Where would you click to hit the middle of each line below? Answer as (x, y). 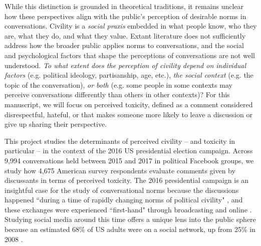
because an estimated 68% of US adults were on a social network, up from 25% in (130, 229)
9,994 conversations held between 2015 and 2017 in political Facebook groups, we (129, 160)
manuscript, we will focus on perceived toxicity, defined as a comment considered (129, 104)
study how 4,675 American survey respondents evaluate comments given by (120, 170)
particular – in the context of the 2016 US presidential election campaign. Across (129, 151)
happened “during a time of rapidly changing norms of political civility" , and (124, 200)
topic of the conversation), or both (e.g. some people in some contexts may (118, 84)
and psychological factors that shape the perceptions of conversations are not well (130, 55)
